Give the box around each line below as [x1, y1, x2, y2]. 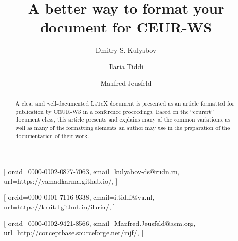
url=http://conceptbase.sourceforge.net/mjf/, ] [4, 227, 143, 238]
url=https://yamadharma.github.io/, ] [4, 176, 118, 186]
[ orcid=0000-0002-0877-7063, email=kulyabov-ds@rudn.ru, [4, 166, 179, 177]
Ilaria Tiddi [109, 61, 143, 71]
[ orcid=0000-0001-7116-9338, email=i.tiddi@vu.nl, [4, 192, 155, 202]
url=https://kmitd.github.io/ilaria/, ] [4, 201, 115, 211]
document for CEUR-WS [40, 17, 212, 37]
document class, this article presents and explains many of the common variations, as [15, 115, 230, 124]
